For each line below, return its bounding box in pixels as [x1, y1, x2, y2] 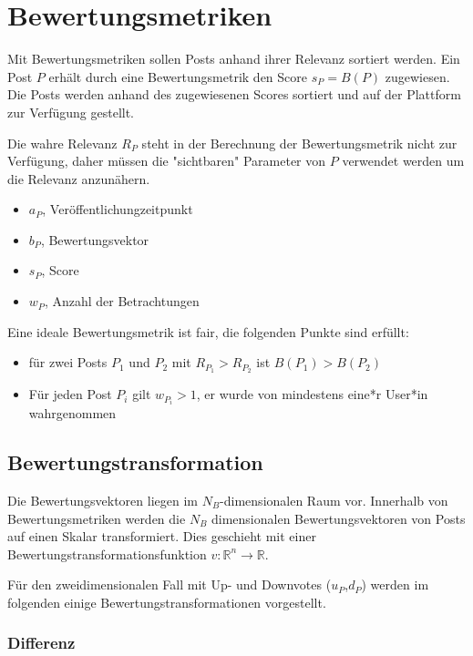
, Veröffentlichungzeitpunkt [42, 200, 193, 219]
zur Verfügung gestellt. [7, 102, 135, 121]
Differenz [7, 631, 76, 654]
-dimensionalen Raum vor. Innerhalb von [220, 491, 448, 509]
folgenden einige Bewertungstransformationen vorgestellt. [7, 592, 326, 611]
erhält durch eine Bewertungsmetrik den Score [48, 67, 308, 86]
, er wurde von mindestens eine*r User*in [196, 384, 428, 404]
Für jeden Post [28, 384, 112, 404]
